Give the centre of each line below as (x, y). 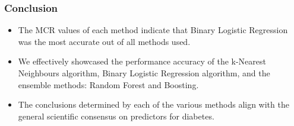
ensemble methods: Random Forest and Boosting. (108, 84)
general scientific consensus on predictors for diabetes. (116, 116)
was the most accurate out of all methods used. (104, 41)
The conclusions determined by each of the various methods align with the (154, 104)
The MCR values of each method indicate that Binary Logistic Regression (153, 30)
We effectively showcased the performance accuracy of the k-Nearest (142, 61)
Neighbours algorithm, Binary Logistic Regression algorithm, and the (144, 73)
